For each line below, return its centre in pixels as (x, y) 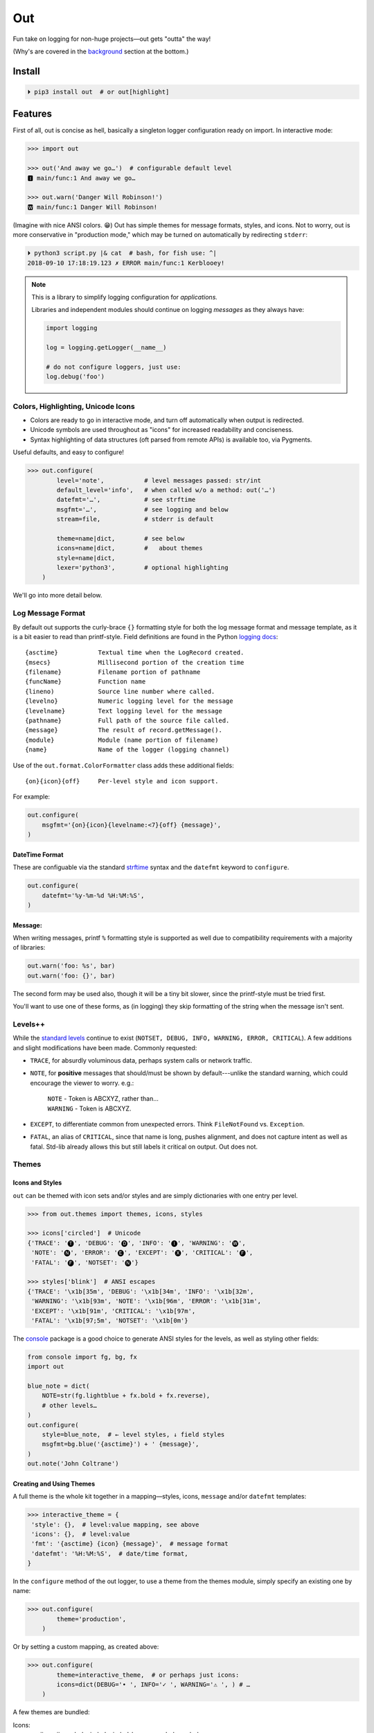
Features (32, 114)
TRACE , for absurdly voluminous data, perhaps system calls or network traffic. (141, 1060)
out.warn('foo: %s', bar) (71, 966)
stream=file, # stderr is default (135, 519)
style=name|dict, (86, 558)
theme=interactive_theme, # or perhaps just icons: (148, 1675)
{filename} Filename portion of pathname (113, 672)
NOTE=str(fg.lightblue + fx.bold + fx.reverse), (126, 1396)
